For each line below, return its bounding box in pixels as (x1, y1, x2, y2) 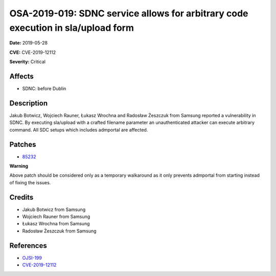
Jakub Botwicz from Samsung (22, 206, 86, 213)
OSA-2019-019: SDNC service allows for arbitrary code (9, 8, 248, 19)
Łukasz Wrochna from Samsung (22, 221, 90, 227)
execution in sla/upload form (9, 22, 134, 33)
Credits (9, 193, 34, 202)
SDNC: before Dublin (22, 86, 66, 92)
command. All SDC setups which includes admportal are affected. (9, 126, 148, 133)
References (9, 241, 47, 250)
